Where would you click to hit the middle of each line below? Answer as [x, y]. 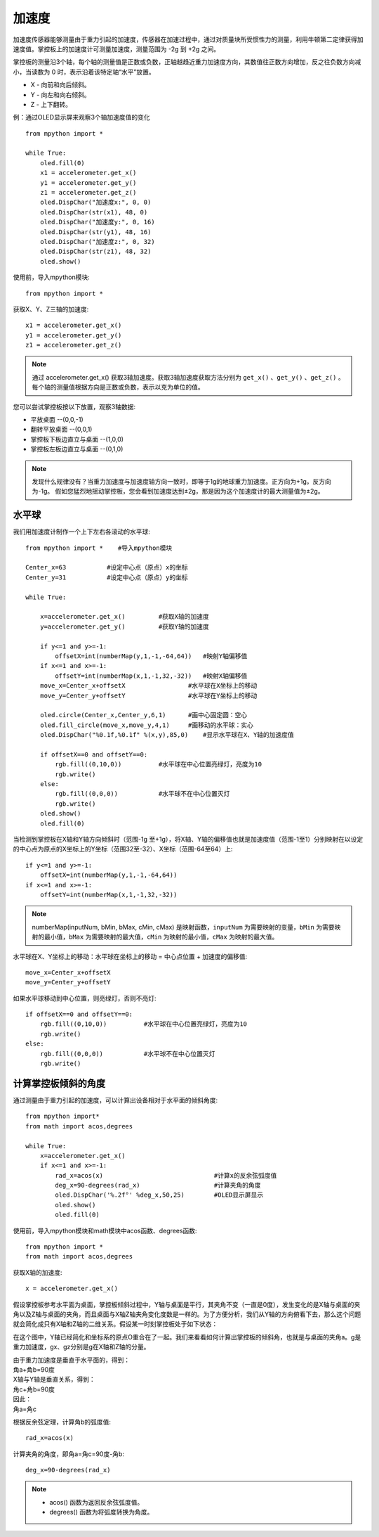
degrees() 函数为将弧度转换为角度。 [101, 1512]
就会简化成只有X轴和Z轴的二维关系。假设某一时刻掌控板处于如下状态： [115, 1324]
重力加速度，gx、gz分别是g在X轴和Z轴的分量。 [81, 1347]
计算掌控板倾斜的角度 [59, 1083]
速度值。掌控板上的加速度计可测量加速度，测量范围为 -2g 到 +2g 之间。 [117, 49]
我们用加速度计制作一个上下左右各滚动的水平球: [82, 532]
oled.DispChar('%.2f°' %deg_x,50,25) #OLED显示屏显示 [159, 1195]
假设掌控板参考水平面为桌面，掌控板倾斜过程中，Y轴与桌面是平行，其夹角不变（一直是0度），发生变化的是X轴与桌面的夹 [187, 1304]
